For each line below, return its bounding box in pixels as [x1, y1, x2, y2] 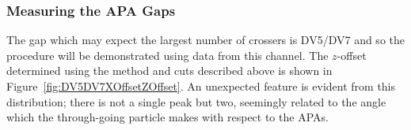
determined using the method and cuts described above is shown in [6, 62, 333, 79]
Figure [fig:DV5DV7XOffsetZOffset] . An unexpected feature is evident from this [6, 78, 396, 94]
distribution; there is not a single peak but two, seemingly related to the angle [6, 93, 386, 110]
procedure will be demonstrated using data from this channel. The [6, 46, 329, 63]
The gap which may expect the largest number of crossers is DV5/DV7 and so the [6, 32, 405, 48]
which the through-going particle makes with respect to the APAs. [6, 109, 329, 125]
